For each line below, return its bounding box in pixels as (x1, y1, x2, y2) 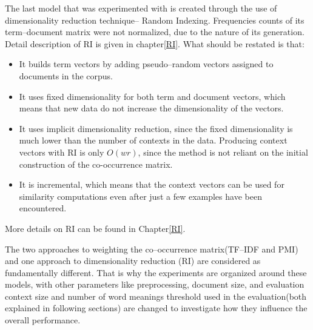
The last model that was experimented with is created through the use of (5, 2, 277, 14)
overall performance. (5, 314, 81, 326)
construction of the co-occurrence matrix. (19, 157, 173, 170)
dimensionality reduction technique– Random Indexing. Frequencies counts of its (5, 13, 305, 26)
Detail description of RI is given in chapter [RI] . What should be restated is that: (5, 37, 305, 50)
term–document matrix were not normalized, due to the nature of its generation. (5, 25, 305, 38)
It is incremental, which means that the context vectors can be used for (19, 178, 284, 191)
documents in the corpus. (19, 69, 113, 82)
